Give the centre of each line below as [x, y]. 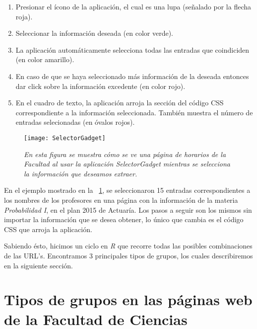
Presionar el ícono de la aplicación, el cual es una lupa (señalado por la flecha [133, 6]
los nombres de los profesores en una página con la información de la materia [121, 200]
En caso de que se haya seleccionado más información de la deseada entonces [132, 76]
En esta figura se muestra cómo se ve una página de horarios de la [125, 154]
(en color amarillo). [45, 59]
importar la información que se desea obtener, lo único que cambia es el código [124, 219]
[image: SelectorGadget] [65, 138]
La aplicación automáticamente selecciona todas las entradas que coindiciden [132, 49]
